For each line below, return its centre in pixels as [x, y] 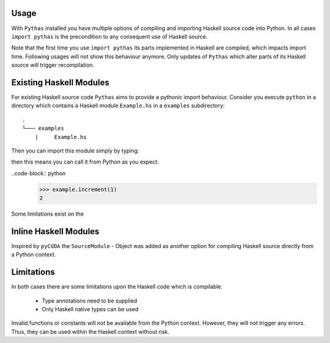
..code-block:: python [38, 173]
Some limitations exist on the [48, 214]
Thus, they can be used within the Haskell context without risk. [90, 331]
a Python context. [34, 255]
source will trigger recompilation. [53, 65]
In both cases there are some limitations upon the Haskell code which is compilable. [117, 287]
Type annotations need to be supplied [90, 301]
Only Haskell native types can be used [90, 309]
